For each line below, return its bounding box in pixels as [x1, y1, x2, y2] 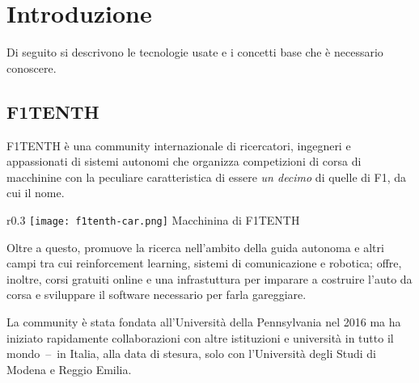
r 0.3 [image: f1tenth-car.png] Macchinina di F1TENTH [6, 211, 300, 228]
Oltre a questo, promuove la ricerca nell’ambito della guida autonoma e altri [6, 238, 384, 255]
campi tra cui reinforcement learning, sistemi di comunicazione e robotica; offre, [6, 255, 402, 271]
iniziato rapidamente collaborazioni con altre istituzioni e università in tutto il [6, 329, 394, 346]
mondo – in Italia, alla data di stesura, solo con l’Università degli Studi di [6, 345, 376, 362]
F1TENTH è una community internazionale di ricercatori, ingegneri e [6, 137, 351, 154]
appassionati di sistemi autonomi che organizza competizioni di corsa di [6, 153, 362, 170]
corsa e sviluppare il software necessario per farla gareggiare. [6, 286, 307, 303]
